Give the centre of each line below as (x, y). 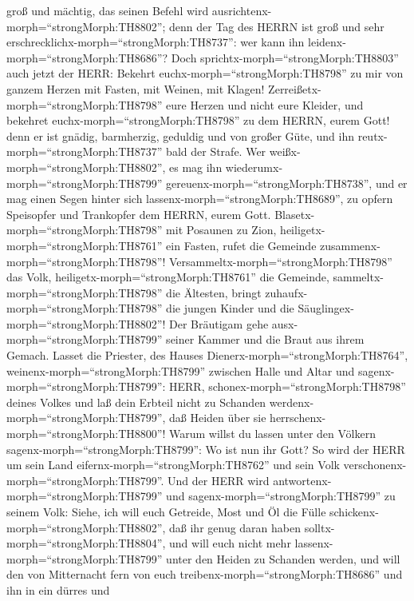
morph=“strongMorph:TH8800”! (86, 434)
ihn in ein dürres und (58, 589)
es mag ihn (196, 167)
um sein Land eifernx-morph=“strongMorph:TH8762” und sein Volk (173, 465)
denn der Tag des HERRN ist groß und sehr (277, 26)
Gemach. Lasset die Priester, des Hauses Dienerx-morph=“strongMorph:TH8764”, (207, 355)
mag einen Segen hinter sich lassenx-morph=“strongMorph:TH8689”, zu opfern (200, 199)
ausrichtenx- (242, 10)
